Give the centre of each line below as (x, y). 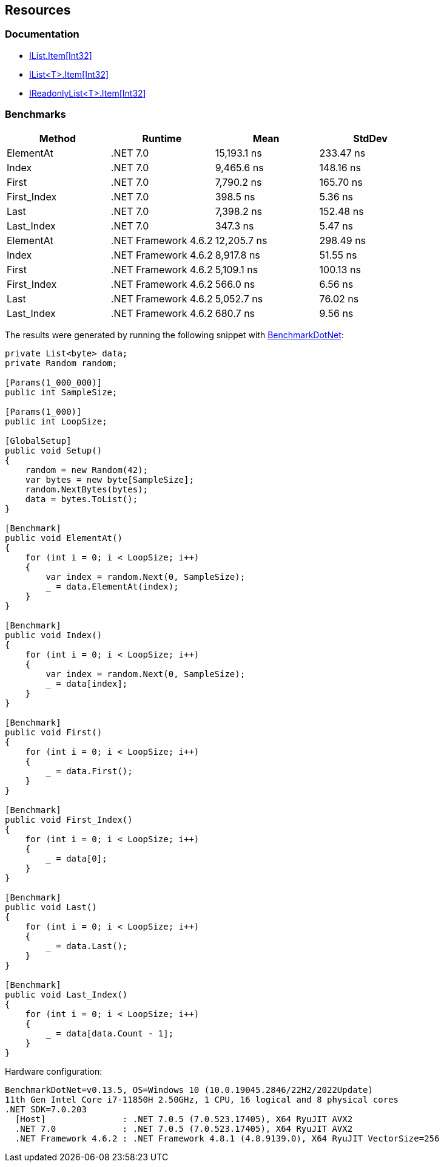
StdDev (370, 138)
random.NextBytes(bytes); (87, 489)
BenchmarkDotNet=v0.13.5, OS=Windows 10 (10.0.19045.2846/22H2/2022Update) (189, 1090)
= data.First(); (94, 771)
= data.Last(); (92, 946)
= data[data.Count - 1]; (115, 1033)
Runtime (162, 138)
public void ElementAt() (64, 538)
